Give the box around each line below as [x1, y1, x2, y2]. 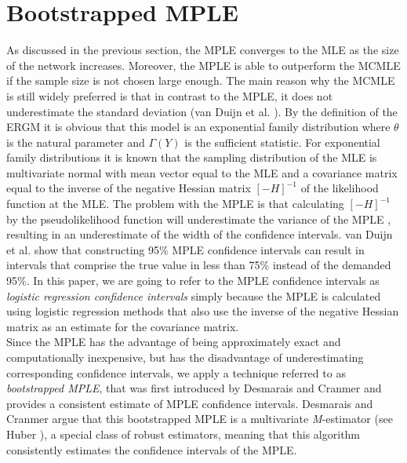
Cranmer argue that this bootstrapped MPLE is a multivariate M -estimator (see [6, 410, 393, 427]
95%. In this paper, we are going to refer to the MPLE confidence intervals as [6, 272, 380, 289]
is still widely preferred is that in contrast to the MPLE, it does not [6, 87, 333, 104]
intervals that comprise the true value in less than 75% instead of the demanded [6, 257, 391, 273]
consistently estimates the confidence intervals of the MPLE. [6, 441, 297, 458]
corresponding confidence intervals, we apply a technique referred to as [6, 364, 346, 381]
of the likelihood [300, 180, 379, 196]
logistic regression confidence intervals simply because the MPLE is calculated [6, 287, 381, 304]
